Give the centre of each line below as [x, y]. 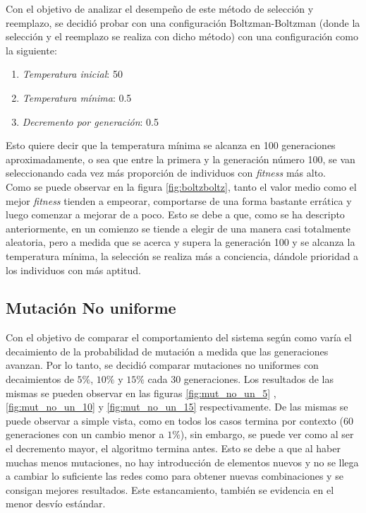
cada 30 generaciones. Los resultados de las [241, 379]
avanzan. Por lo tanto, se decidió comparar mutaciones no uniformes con [162, 365]
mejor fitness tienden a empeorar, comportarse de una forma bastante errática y [179, 200]
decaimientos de [40, 379]
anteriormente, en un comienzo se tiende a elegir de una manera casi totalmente [178, 228]
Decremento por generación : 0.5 [91, 121]
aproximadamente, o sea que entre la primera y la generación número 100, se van [181, 159]
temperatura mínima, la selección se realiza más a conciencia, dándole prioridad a [182, 255]
